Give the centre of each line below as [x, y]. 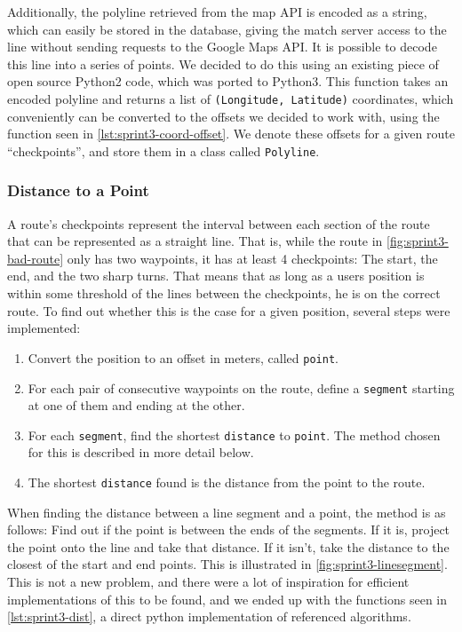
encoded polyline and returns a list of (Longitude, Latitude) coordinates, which [231, 98]
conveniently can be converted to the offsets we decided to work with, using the [223, 116]
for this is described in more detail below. [141, 452]
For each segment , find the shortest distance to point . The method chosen [234, 434]
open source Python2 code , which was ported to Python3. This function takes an [228, 81]
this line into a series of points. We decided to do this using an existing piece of [223, 63]
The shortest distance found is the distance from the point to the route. [227, 482]
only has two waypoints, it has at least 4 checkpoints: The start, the [252, 258]
